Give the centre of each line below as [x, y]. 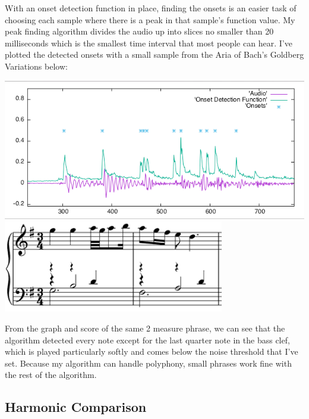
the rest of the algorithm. [51, 375]
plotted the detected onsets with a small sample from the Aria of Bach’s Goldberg [154, 54]
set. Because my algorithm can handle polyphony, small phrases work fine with [148, 363]
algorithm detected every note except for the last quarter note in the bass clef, [147, 340]
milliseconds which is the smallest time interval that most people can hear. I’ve [149, 43]
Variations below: [36, 66]
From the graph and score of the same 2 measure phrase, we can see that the [145, 328]
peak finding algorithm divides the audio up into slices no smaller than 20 [139, 31]
